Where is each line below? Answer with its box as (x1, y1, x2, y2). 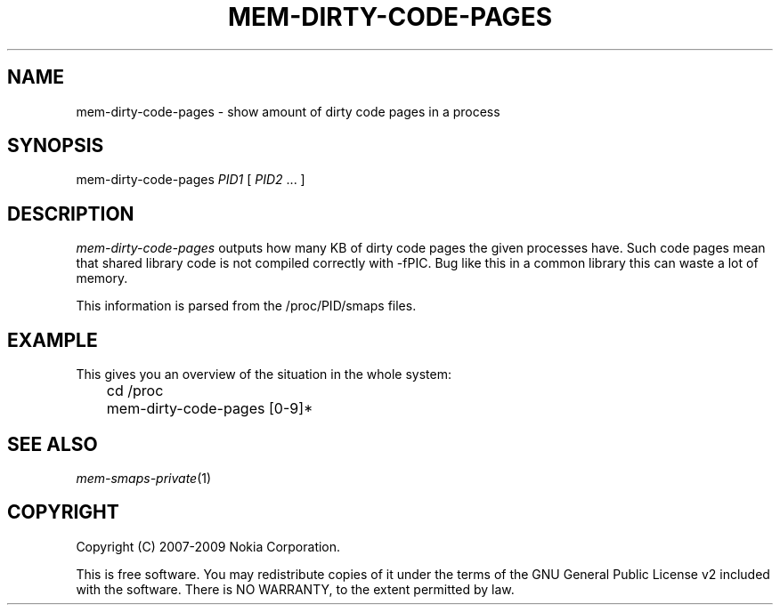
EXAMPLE (7, 328, 98, 351)
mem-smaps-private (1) (76, 470, 212, 486)
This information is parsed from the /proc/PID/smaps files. (76, 298, 417, 314)
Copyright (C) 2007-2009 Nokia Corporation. (76, 538, 341, 554)
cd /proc (106, 382, 164, 400)
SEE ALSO (7, 432, 98, 455)
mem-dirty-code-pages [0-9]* (106, 399, 313, 418)
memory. (76, 270, 128, 286)
